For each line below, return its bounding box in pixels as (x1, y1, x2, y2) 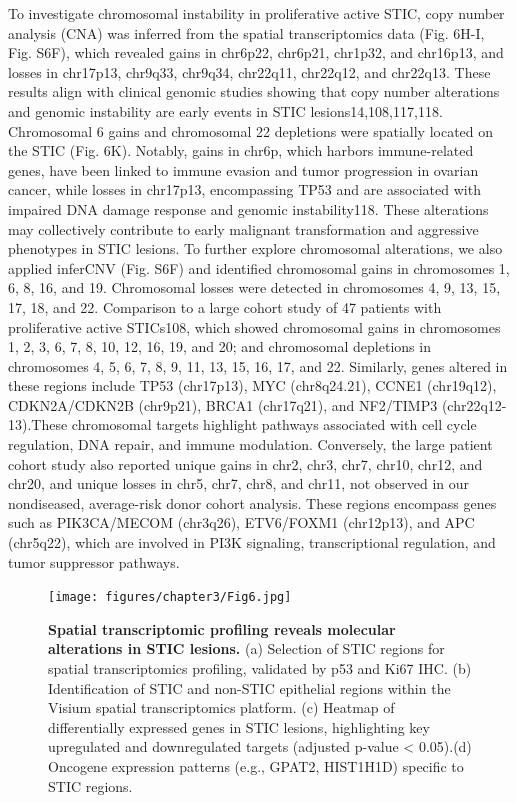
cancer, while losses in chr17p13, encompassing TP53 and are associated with (8, 179, 481, 200)
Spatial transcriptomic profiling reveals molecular (48, 618, 396, 639)
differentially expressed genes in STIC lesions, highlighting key (48, 716, 430, 737)
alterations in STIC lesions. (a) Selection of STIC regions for (48, 638, 445, 659)
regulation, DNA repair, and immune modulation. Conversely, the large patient (8, 434, 493, 455)
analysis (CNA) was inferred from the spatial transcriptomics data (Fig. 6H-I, (8, 22, 485, 43)
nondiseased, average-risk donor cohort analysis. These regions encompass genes (8, 492, 497, 513)
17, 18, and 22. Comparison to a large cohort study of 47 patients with (8, 296, 442, 317)
